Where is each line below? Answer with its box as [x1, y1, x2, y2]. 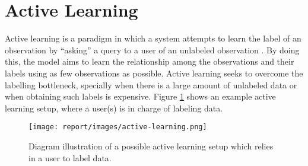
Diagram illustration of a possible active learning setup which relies [28, 139, 274, 152]
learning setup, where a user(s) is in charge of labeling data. [5, 101, 223, 114]
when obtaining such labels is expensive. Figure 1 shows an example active [5, 90, 276, 103]
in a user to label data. [28, 151, 112, 164]
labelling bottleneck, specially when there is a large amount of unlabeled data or [5, 78, 297, 91]
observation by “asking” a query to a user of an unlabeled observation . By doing [5, 43, 300, 56]
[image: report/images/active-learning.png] [28, 123, 207, 132]
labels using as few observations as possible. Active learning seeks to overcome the [5, 66, 303, 79]
